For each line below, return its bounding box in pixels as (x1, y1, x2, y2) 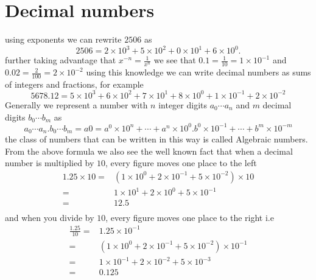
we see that (153, 54, 196, 66)
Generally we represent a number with (5, 98, 148, 111)
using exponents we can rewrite (5, 33, 122, 46)
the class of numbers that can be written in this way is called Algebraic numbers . (5, 133, 308, 145)
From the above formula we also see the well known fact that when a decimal (5, 144, 293, 157)
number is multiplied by (5, 156, 94, 169)
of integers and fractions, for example (5, 77, 144, 90)
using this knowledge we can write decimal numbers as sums (86, 66, 311, 79)
